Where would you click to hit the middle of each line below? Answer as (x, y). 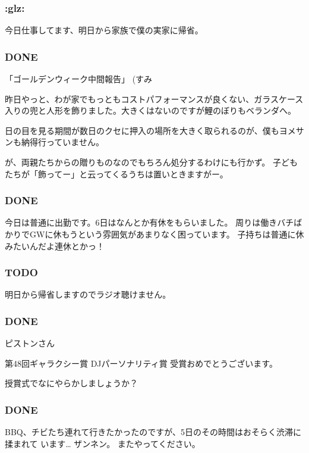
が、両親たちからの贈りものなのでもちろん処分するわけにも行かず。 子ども (151, 162)
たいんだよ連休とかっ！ (59, 246)
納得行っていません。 (62, 142)
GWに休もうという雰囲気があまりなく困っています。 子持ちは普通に (163, 234)
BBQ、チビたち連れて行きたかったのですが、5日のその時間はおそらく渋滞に (153, 432)
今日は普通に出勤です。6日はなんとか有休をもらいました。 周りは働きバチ (149, 222)
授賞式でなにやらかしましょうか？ (71, 383)
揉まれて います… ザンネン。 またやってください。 (103, 443)
